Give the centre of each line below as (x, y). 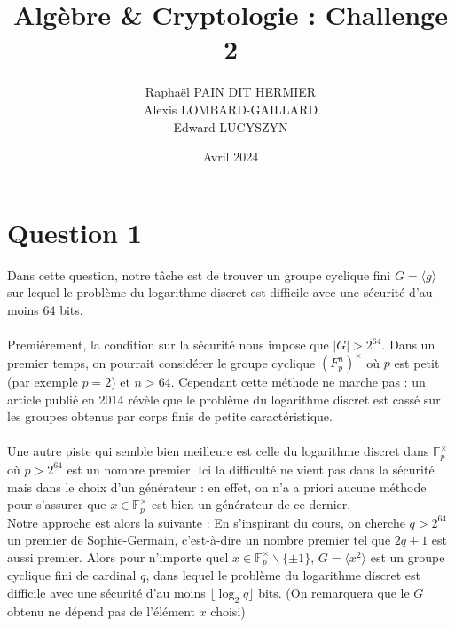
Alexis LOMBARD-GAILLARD (231, 109)
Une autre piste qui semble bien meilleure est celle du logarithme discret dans (218, 451)
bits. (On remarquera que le (334, 592)
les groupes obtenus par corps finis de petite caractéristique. (170, 416)
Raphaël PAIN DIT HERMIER (231, 92)
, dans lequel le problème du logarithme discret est (283, 575)
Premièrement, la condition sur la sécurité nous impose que (168, 344)
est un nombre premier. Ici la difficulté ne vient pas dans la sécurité (251, 469)
